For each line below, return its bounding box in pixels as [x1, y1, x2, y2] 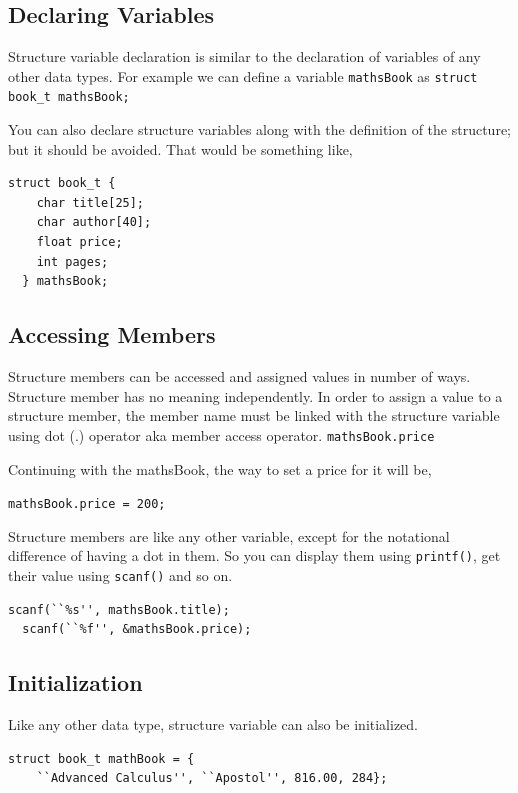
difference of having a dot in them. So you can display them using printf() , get [8, 545, 501, 566]
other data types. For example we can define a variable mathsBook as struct [8, 65, 478, 86]
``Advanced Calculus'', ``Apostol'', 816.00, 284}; [36, 771, 388, 786]
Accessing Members [8, 319, 216, 350]
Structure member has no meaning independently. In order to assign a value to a [8, 385, 503, 406]
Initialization [8, 667, 143, 698]
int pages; [36, 254, 109, 269]
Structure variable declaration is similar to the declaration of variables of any [8, 46, 481, 67]
